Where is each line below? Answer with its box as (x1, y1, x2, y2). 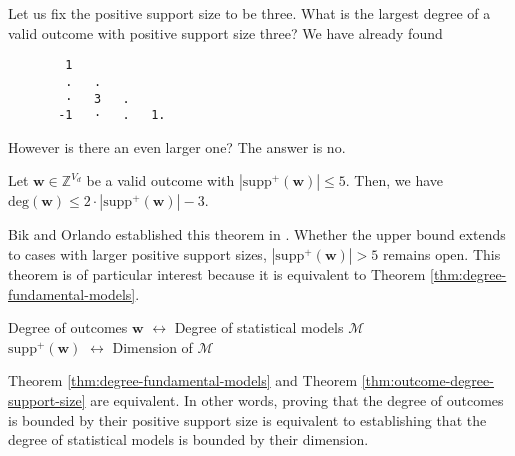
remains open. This (382, 244, 501, 264)
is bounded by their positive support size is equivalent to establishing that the (8, 409, 487, 430)
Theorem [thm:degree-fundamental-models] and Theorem (8, 370, 358, 391)
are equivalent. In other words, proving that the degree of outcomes (90, 389, 504, 410)
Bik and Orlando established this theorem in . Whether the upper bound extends (8, 224, 506, 245)
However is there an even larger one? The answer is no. (8, 136, 346, 157)
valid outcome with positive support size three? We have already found (8, 22, 443, 43)
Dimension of (112, 336, 193, 357)
